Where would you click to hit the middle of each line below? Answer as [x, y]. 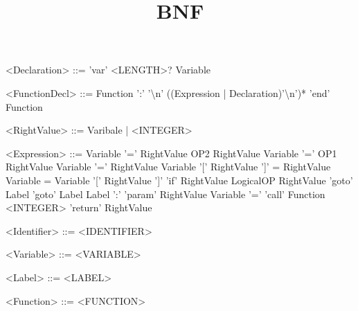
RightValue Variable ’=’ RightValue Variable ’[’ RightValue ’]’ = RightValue [168, 167]
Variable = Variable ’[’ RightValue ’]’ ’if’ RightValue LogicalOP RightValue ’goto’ [179, 180]
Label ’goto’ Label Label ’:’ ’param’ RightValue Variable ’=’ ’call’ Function [165, 194]
